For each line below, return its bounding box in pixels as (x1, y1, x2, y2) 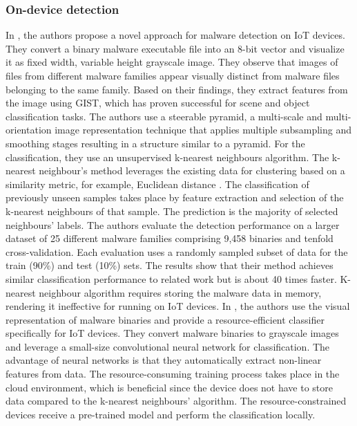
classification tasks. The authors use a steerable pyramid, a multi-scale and (6, 109, 322, 123)
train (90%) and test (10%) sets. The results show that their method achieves (6, 258, 334, 272)
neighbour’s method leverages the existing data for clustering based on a (39, 163, 345, 178)
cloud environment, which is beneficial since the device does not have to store (6, 380, 334, 394)
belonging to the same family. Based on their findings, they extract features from (6, 82, 348, 96)
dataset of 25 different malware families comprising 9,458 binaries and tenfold (6, 231, 334, 246)
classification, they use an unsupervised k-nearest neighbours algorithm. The (6, 149, 329, 164)
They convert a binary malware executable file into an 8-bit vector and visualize (6, 41, 345, 55)
